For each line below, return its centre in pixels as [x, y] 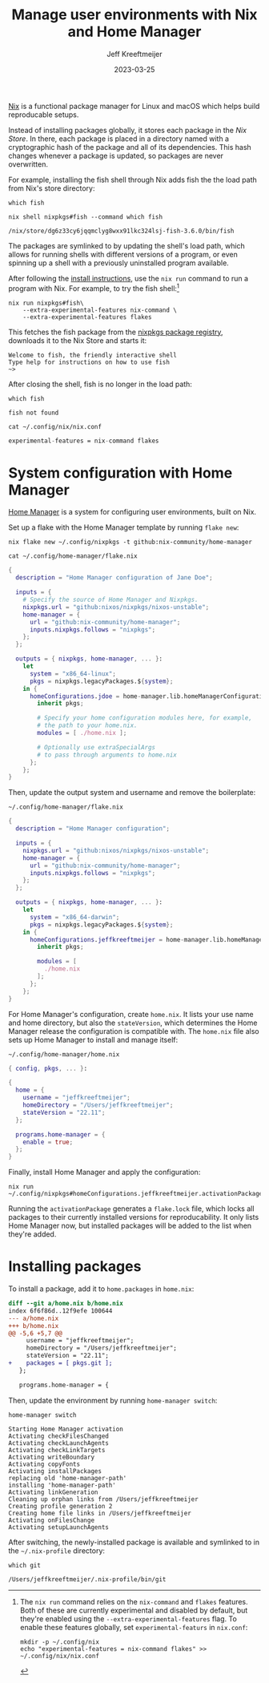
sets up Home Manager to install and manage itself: [93, 1039]
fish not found [34, 413]
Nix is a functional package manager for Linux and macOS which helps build [134, 106]
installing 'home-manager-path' [62, 1485]
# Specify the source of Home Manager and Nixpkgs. [110, 600]
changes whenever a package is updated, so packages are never [116, 155]
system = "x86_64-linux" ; [72, 674]
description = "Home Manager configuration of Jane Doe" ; [114, 578]
